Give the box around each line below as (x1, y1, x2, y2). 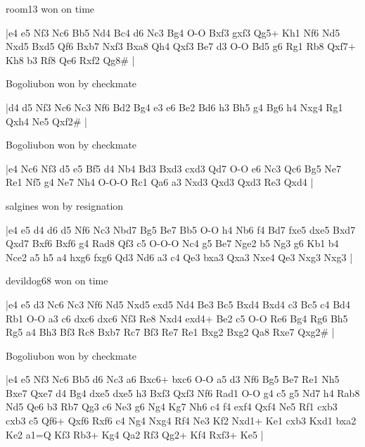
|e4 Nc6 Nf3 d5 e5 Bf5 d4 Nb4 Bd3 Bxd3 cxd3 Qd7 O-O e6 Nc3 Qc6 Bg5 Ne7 (6, 160, 342, 175)
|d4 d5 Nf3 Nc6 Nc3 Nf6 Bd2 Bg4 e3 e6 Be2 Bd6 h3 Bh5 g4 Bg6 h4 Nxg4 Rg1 (6, 99, 343, 114)
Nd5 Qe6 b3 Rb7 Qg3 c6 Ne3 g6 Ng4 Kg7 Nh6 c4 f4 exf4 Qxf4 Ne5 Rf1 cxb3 (6, 399, 338, 414)
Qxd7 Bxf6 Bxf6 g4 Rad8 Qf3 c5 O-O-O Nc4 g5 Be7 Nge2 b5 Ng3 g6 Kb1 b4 (6, 236, 339, 251)
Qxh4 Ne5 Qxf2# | (6, 113, 87, 128)
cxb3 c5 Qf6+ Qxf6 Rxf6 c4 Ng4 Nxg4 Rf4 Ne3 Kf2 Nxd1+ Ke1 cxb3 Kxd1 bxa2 (6, 413, 357, 428)
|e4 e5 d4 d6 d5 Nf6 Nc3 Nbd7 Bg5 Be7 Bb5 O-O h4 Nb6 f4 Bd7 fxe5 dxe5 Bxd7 (6, 222, 356, 237)
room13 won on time (6, 1, 95, 15)
